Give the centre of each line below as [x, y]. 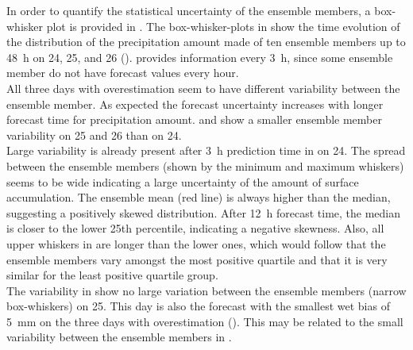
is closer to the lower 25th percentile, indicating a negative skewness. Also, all [195, 228]
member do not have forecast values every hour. [123, 73]
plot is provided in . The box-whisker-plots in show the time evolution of [223, 26]
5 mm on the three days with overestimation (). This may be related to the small [205, 321]
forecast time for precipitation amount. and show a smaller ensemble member [194, 119]
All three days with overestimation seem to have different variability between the [203, 88]
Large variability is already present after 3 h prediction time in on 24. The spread [206, 150]
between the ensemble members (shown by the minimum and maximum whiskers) [205, 165]
